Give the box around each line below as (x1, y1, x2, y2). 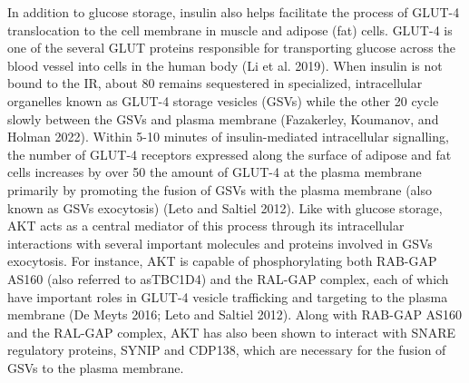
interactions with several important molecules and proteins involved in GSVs (7, 233, 433, 252)
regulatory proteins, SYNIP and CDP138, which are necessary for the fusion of (7, 340, 446, 359)
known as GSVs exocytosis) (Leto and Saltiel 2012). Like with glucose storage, (7, 198, 443, 217)
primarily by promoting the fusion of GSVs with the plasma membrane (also (7, 180, 433, 199)
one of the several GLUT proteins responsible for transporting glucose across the (7, 38, 455, 57)
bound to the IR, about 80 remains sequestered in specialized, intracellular (7, 74, 423, 93)
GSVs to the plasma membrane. (7, 358, 184, 377)
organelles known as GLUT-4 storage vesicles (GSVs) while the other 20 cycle (7, 91, 439, 110)
